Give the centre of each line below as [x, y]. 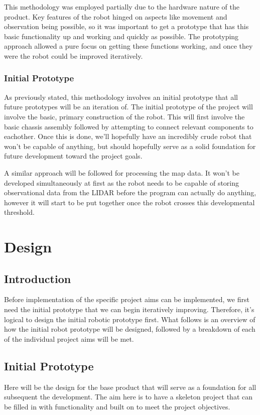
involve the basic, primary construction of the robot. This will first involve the [124, 116]
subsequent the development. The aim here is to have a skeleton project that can [128, 397]
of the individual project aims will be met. [69, 338]
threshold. [19, 212]
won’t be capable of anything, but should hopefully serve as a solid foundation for [130, 146]
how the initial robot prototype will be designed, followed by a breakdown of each [130, 329]
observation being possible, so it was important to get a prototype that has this [126, 26]
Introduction [38, 278]
